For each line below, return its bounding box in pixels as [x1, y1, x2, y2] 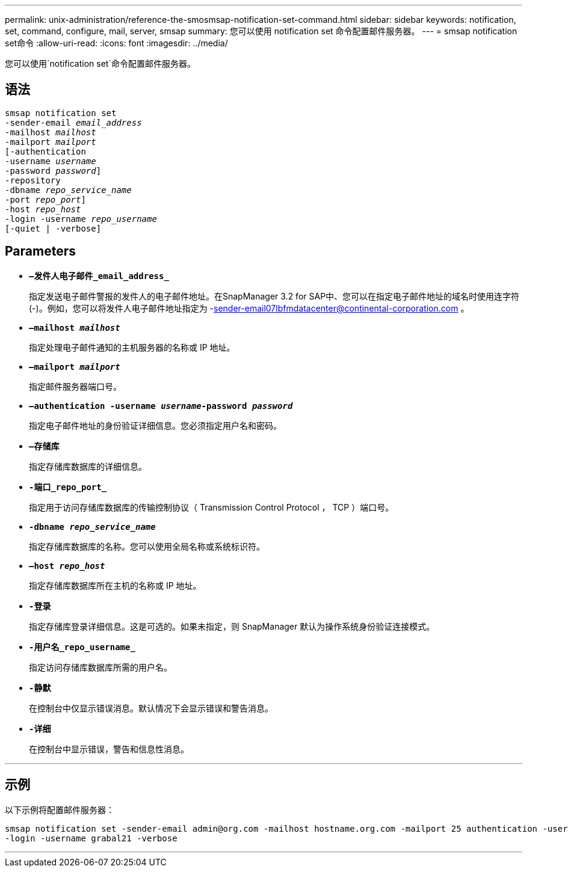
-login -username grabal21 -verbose [5, 833, 177, 843]
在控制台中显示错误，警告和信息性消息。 [29, 743, 189, 754]
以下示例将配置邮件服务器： [5, 804, 114, 815]
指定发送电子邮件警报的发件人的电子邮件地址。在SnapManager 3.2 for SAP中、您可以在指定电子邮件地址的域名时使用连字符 [29, 290, 520, 301]
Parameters [5, 244, 76, 259]
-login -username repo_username [5, 213, 157, 224]
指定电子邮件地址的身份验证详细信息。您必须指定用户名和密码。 [29, 420, 282, 431]
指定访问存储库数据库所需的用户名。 [29, 662, 172, 672]
